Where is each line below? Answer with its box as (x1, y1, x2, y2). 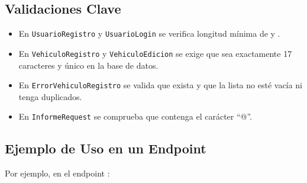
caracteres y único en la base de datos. (18, 59, 159, 71)
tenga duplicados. (18, 90, 82, 102)
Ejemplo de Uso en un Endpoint (5, 139, 206, 158)
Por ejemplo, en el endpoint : (5, 167, 110, 179)
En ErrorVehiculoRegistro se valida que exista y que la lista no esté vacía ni (18, 79, 302, 91)
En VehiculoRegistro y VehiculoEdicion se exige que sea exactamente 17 (18, 47, 292, 59)
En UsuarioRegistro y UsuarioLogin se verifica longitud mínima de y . (18, 27, 280, 40)
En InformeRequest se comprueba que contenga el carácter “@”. (18, 110, 252, 123)
